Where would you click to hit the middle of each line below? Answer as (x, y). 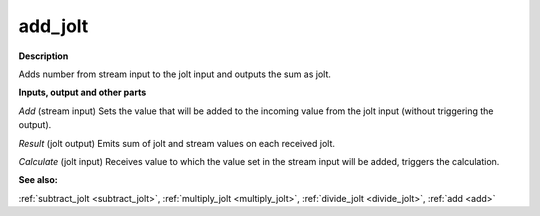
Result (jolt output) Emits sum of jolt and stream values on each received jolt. (176, 143)
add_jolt (53, 26)
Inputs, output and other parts (82, 92)
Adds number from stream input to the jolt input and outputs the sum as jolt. (175, 74)
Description (43, 56)
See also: (38, 180)
